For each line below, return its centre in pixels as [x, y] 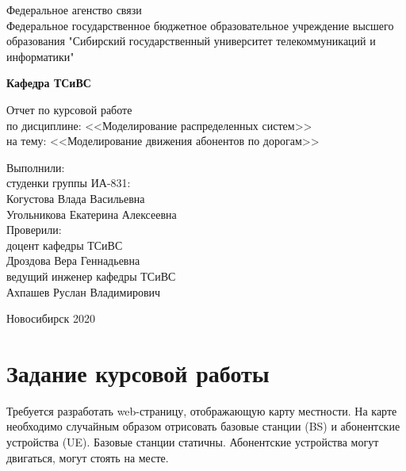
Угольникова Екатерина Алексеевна [92, 214]
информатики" [40, 56]
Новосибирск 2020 [51, 318]
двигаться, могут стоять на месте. [88, 457]
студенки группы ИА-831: [69, 183]
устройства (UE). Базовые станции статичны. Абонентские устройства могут [193, 442]
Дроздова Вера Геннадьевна [73, 260]
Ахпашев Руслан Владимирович [84, 291]
